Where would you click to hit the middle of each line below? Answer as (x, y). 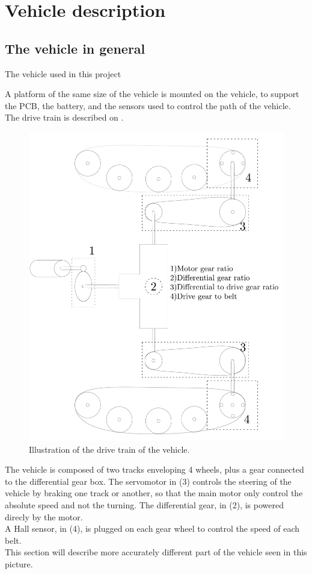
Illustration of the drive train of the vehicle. (109, 449)
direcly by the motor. (44, 516)
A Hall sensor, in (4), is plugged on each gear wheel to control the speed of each (152, 528)
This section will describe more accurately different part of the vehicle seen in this (156, 552)
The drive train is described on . (64, 117)
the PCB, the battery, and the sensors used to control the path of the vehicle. (148, 105)
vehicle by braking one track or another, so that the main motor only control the (154, 493)
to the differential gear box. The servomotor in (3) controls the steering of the (148, 481)
